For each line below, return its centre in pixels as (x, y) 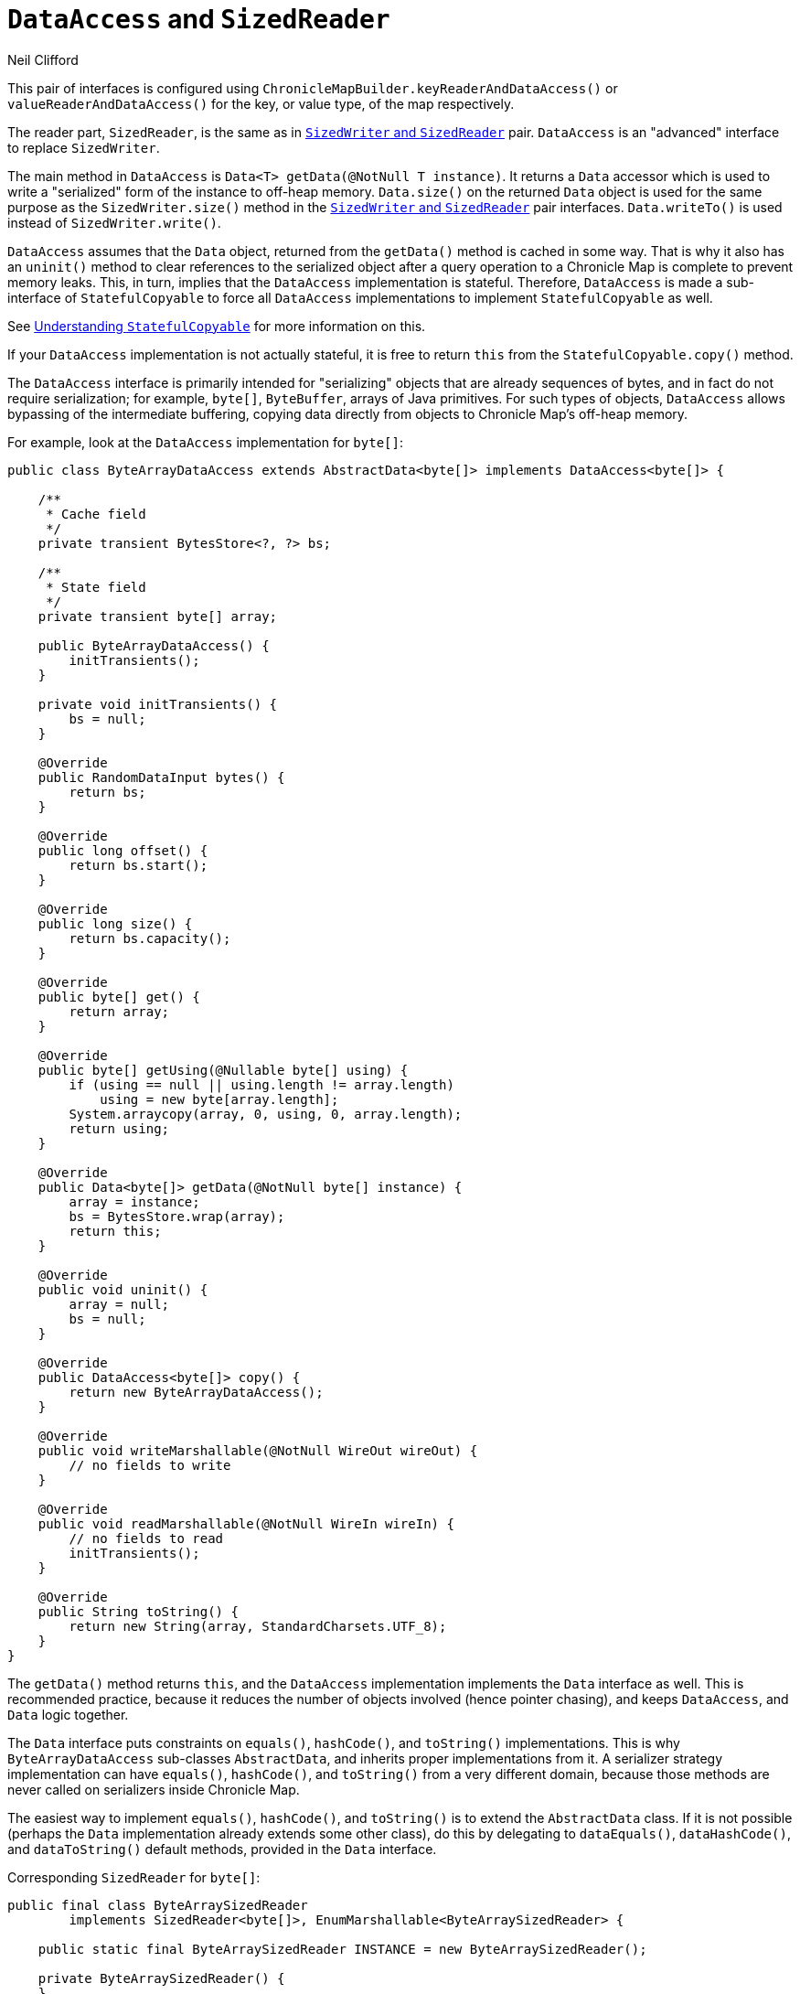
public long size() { (115, 923)
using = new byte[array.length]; (219, 1099)
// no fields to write (150, 1465)
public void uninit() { (123, 1289)
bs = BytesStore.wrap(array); (177, 1216)
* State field (96, 587)
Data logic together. (68, 1714)
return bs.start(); (139, 865)
